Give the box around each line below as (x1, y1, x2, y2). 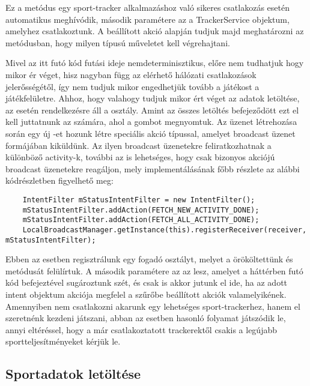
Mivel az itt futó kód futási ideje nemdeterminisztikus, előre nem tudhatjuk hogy (5, 56, 304, 69)
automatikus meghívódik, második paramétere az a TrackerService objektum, (5, 13, 290, 25)
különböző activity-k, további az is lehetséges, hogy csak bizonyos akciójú (5, 151, 275, 163)
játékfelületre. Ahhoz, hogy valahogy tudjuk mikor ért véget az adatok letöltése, (5, 92, 300, 104)
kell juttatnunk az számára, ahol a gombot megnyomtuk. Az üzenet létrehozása (5, 115, 297, 128)
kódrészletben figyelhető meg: (5, 174, 114, 187)
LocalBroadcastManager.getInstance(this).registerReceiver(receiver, (22, 225, 307, 234)
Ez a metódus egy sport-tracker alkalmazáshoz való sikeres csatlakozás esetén (5, 1, 290, 13)
